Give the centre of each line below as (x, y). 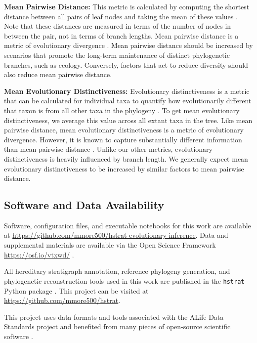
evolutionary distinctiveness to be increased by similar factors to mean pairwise (124, 168)
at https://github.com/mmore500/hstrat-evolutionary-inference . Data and (116, 235)
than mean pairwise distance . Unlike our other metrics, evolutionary (108, 149)
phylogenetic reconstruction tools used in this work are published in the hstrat (124, 280)
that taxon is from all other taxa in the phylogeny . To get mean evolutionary (122, 110)
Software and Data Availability (84, 205)
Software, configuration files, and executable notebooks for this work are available (128, 225)
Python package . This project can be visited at (76, 290)
